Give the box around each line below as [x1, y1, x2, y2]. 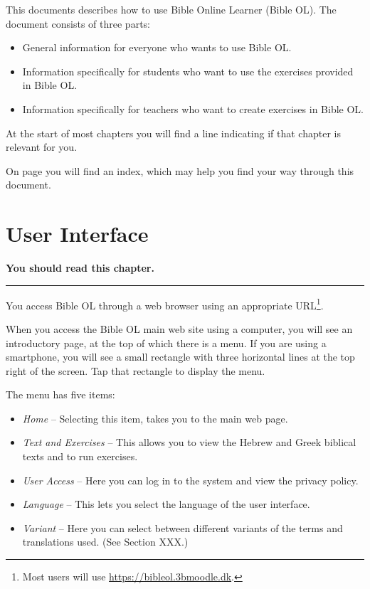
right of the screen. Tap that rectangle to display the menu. [6, 363, 265, 378]
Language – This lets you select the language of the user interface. [22, 497, 310, 511]
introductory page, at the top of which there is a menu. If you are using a [6, 335, 327, 350]
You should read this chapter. [6, 260, 154, 275]
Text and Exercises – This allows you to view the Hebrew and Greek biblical [22, 435, 356, 450]
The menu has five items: [6, 387, 115, 402]
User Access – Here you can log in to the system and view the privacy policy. [22, 472, 359, 487]
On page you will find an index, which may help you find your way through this [6, 163, 354, 178]
